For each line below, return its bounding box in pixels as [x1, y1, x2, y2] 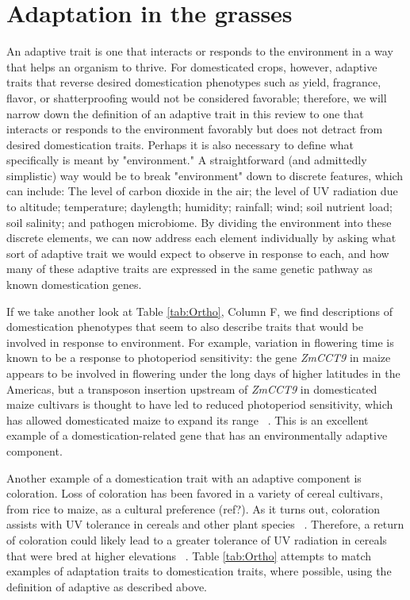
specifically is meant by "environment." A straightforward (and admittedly [6, 152, 367, 168]
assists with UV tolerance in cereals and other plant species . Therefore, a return [6, 516, 404, 533]
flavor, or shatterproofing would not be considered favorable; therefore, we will [6, 89, 387, 106]
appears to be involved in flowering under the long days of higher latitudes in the [6, 365, 400, 381]
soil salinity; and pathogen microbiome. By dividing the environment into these [6, 213, 392, 230]
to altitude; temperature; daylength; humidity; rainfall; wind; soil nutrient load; [6, 198, 393, 215]
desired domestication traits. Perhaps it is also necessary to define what [6, 136, 354, 152]
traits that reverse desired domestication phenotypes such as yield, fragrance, [6, 74, 381, 90]
